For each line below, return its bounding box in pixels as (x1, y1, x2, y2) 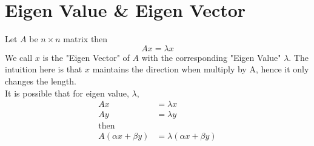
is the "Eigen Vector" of (42, 51, 130, 63)
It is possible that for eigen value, (5, 86, 129, 99)
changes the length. (5, 74, 76, 87)
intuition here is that (5, 63, 82, 75)
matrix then (63, 33, 108, 45)
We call (5, 51, 33, 63)
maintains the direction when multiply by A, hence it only (92, 63, 309, 75)
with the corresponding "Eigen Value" (141, 51, 281, 63)
